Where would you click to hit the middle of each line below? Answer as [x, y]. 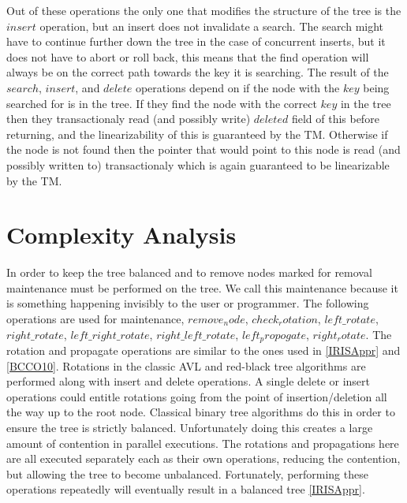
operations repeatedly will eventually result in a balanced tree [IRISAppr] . [186, 489]
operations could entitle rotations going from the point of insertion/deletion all [197, 396]
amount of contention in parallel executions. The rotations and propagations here [203, 443]
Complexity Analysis [121, 235]
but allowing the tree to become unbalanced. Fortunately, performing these [187, 473]
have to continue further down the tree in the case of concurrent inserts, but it [196, 41]
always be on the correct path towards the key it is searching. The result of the [198, 72]
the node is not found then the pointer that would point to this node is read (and [203, 149]
